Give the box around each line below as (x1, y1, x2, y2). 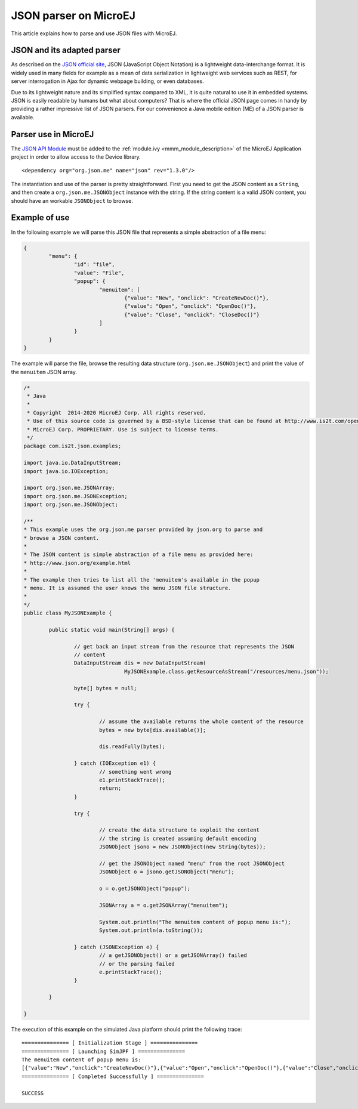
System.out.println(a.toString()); (98, 926, 203, 934)
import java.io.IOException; (23, 468, 109, 474)
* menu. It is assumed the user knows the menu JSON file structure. (23, 585, 232, 591)
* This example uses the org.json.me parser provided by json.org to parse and (23, 526, 263, 533)
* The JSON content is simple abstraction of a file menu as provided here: (23, 551, 254, 558)
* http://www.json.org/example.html (23, 560, 131, 566)
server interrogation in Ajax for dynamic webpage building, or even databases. (11, 78, 204, 85)
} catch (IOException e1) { (73, 760, 156, 767)
